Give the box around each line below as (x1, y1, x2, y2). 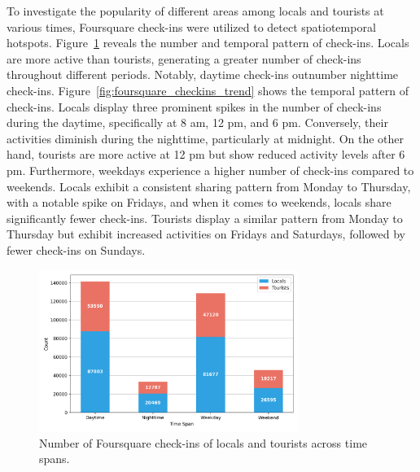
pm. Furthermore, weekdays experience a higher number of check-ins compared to (7, 161, 414, 178)
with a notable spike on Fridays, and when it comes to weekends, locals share (7, 194, 392, 211)
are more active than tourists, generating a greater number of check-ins (7, 50, 361, 67)
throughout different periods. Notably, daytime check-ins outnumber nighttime (7, 66, 399, 83)
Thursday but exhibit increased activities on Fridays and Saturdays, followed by (7, 225, 406, 243)
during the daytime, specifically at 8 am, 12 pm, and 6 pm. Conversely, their (7, 114, 388, 131)
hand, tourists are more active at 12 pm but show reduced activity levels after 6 (7, 146, 405, 163)
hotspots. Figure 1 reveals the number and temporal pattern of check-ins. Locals (7, 34, 409, 51)
